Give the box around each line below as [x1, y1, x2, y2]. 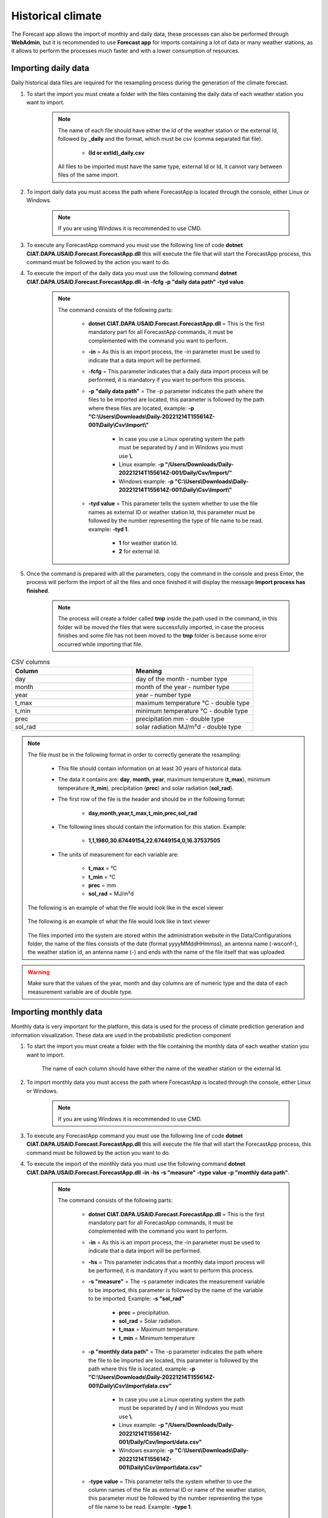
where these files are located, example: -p [88, 404, 194, 412]
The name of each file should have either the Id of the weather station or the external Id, [58, 126, 279, 134]
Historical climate [11, 9, 102, 22]
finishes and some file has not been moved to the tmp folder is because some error [58, 632, 267, 639]
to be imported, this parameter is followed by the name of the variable [88, 1286, 264, 1293]
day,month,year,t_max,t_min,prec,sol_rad [88, 809, 197, 817]
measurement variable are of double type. [27, 988, 133, 995]
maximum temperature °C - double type [135, 699, 250, 707]
